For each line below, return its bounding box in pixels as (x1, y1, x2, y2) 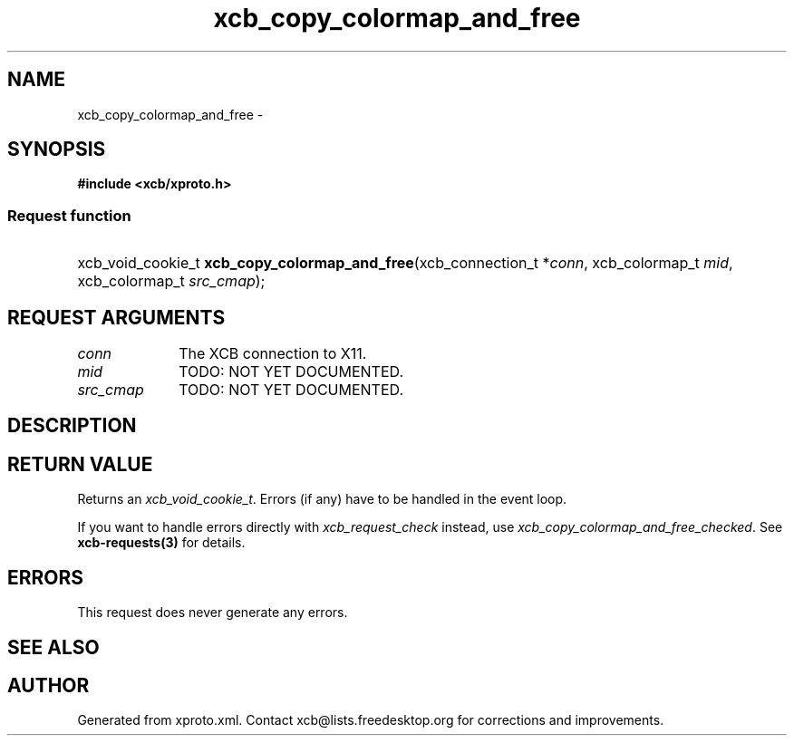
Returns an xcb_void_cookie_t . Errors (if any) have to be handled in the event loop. (77, 491, 567, 507)
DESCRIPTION (7, 414, 137, 438)
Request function (7, 206, 131, 225)
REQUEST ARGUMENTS (7, 305, 226, 329)
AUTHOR (7, 673, 90, 697)
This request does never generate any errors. (77, 604, 348, 621)
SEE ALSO (7, 635, 100, 659)
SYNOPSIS (7, 138, 106, 161)
